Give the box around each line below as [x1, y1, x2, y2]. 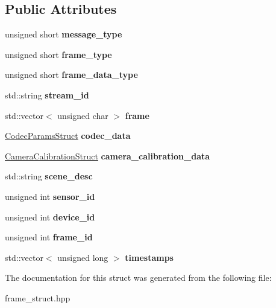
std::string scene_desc [5, 170, 93, 182]
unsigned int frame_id [5, 231, 93, 243]
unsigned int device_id [5, 210, 95, 223]
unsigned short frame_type [5, 48, 112, 60]
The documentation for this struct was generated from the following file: [5, 271, 272, 284]
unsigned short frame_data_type [5, 68, 138, 81]
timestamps [125, 251, 174, 263]
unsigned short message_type [5, 28, 122, 40]
